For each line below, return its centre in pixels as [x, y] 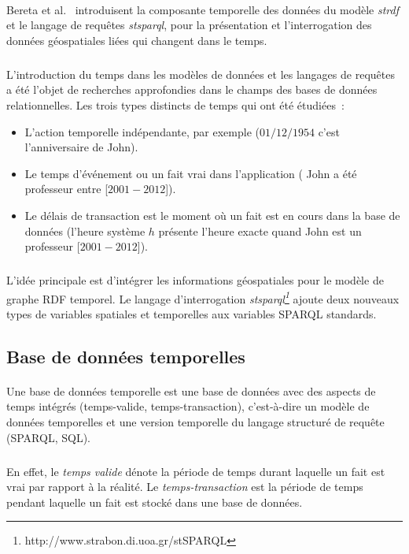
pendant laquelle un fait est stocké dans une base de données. [155, 502]
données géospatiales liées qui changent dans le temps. [137, 40]
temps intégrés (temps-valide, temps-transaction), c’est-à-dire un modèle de [188, 406]
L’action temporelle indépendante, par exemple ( [142, 131]
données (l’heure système [85, 231]
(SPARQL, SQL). [48, 437]
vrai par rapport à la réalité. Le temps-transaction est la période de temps [185, 487]
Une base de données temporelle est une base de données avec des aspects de [191, 390]
